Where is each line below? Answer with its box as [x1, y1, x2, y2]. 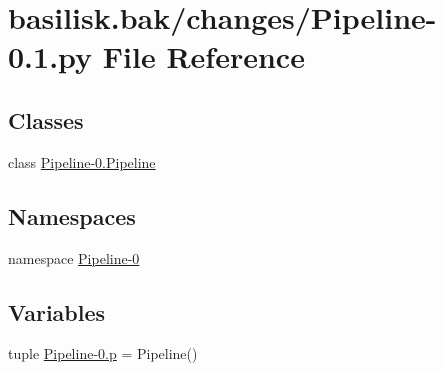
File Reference [102, 36, 305, 77]
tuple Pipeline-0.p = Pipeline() [8, 343, 198, 364]
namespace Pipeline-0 [8, 247, 140, 268]
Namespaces [8, 200, 136, 231]
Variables [8, 296, 106, 327]
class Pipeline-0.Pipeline [8, 151, 156, 172]
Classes [8, 104, 84, 135]
